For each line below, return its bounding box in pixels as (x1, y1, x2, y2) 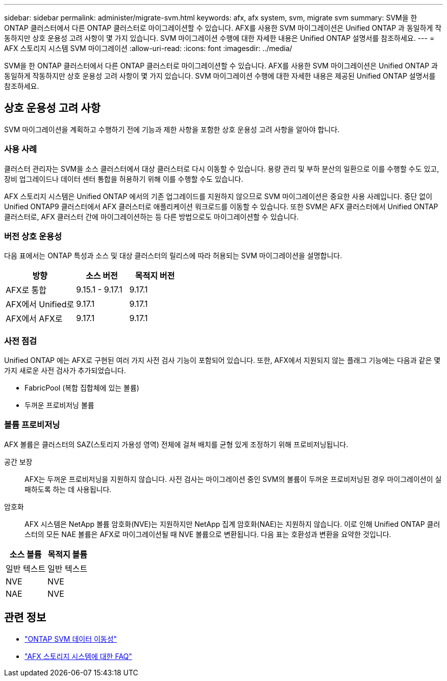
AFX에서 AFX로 (6, 313, 63, 324)
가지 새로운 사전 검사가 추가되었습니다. (4, 366, 126, 375)
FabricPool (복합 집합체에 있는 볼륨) (24, 383, 139, 393)
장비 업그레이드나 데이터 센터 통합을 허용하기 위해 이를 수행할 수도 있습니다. (4, 174, 243, 183)
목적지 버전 (135, 271, 175, 281)
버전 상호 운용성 (4, 231, 62, 241)
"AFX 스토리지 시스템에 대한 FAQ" (24, 651, 132, 661)
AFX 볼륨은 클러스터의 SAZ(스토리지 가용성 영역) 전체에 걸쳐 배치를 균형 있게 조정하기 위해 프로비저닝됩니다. (4, 440, 349, 449)
